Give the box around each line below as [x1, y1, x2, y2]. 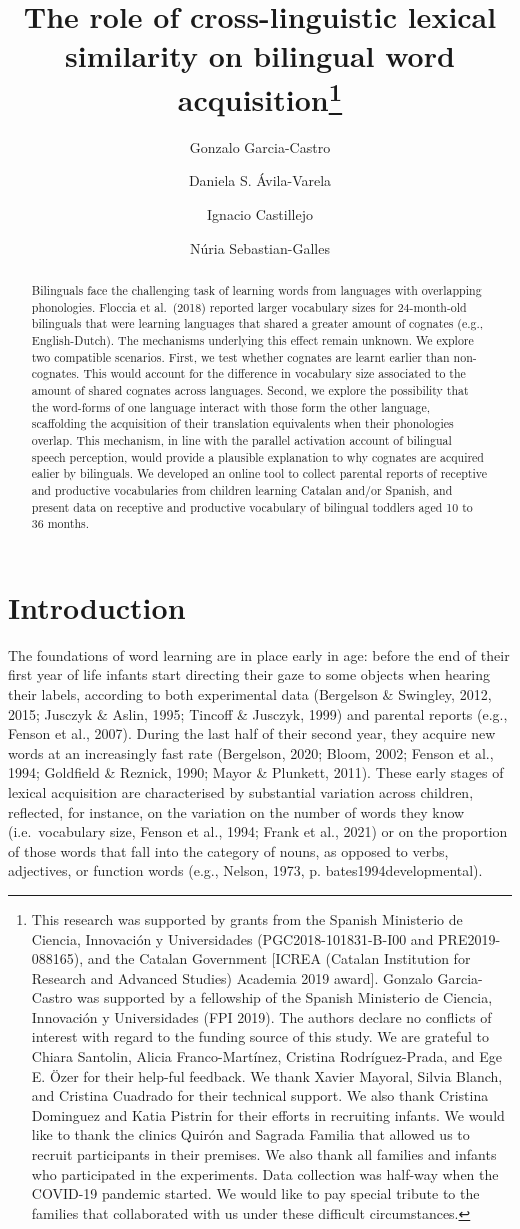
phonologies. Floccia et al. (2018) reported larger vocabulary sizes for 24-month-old [31, 298, 467, 315]
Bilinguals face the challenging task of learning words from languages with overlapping [31, 282, 482, 298]
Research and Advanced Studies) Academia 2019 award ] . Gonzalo [31, 967, 433, 988]
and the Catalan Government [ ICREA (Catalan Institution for [87, 948, 471, 969]
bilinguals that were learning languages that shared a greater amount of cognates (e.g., [31, 315, 484, 332]
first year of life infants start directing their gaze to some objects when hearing [8, 664, 491, 685]
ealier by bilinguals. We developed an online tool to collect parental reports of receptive [31, 465, 487, 482]
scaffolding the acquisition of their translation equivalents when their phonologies [31, 415, 454, 432]
